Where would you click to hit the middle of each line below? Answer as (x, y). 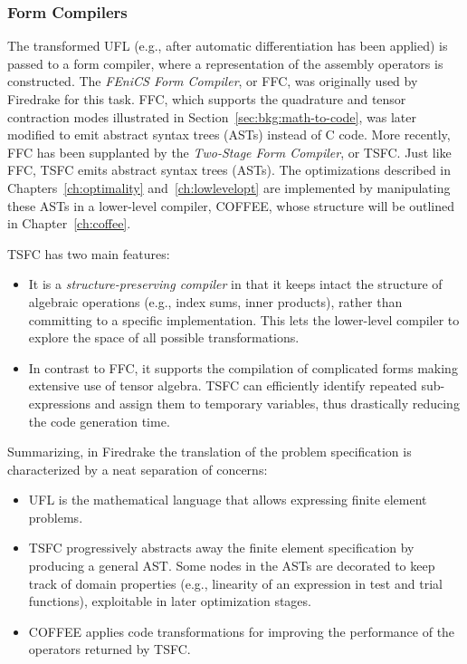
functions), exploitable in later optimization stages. (170, 601)
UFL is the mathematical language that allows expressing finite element (228, 500)
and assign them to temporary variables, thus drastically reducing (277, 403)
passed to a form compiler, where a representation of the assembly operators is (225, 63)
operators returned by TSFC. (110, 649)
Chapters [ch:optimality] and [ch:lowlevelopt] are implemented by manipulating (229, 187)
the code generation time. (99, 421)
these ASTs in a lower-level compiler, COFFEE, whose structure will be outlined (231, 205)
